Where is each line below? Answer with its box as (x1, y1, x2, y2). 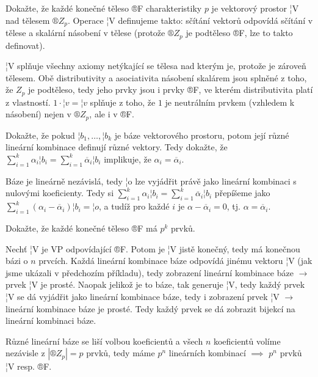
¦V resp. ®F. (5, 360, 52, 373)
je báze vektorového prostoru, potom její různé (114, 128, 289, 141)
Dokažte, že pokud (5, 128, 75, 141)
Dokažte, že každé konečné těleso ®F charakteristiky (5, 2, 202, 14)
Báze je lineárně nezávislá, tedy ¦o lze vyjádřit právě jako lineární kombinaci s (5, 174, 297, 187)
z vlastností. (5, 95, 51, 108)
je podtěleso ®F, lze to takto (186, 26, 293, 39)
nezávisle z (5, 346, 45, 359)
